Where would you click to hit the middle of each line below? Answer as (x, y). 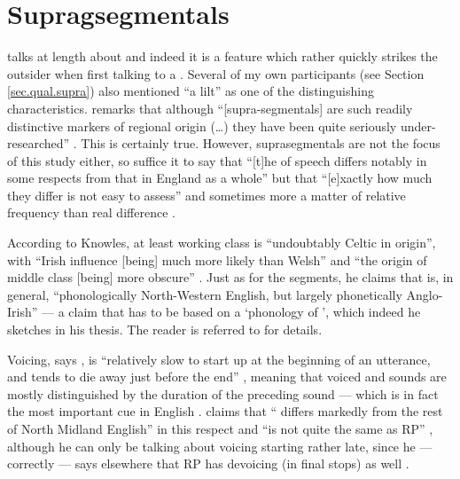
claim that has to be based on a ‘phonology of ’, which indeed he (245, 312)
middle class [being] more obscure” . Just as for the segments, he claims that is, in (230, 277)
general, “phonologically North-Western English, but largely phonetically (205, 294)
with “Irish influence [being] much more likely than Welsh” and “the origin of (217, 259)
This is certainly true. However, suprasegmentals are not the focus (261, 143)
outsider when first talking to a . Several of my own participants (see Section (216, 73)
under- (418, 126)
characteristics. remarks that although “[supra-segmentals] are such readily (210, 108)
